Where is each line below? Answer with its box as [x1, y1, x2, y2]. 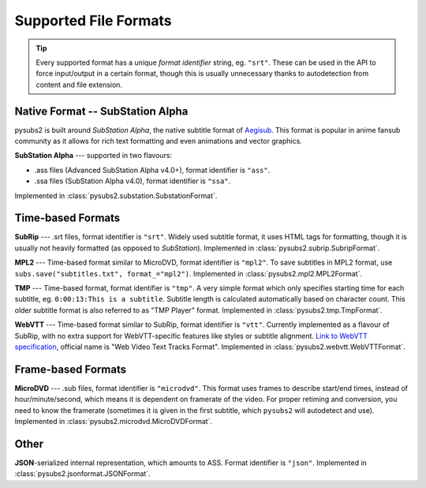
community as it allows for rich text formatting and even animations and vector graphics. [14, 137, 303, 146]
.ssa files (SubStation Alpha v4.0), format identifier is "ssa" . [34, 176, 231, 186]
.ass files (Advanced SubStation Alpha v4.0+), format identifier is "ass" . [34, 165, 271, 175]
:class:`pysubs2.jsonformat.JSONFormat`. [14, 469, 151, 479]
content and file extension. [35, 80, 122, 89]
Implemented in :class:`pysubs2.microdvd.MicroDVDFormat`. [14, 417, 213, 426]
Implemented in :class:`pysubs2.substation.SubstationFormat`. [14, 190, 218, 201]
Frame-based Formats [14, 362, 126, 376]
